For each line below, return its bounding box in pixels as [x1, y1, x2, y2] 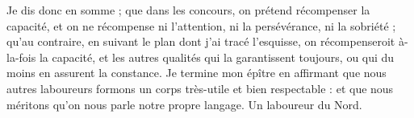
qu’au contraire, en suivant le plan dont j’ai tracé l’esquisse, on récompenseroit [6, 33, 395, 50]
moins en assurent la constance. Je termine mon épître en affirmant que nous [6, 64, 387, 81]
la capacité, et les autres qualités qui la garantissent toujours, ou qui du [39, 48, 395, 65]
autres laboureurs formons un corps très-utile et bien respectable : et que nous [6, 79, 394, 96]
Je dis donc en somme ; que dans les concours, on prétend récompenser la [6, 2, 370, 18]
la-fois [6, 48, 36, 65]
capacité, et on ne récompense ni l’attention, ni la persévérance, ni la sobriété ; [6, 17, 396, 34]
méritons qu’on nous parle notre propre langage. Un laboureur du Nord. [6, 96, 362, 112]
